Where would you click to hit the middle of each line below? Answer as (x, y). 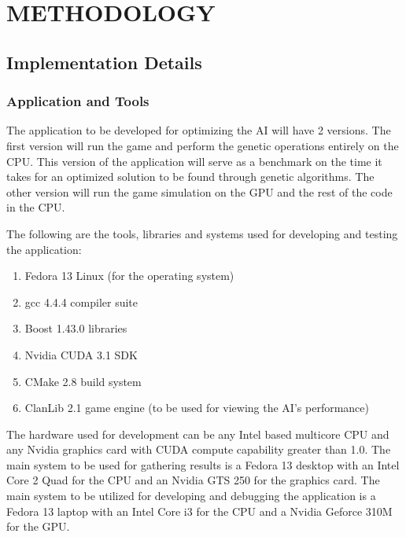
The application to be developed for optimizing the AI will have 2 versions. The (199, 130)
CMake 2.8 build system (83, 381)
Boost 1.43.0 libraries (76, 328)
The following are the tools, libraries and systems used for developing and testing (202, 233)
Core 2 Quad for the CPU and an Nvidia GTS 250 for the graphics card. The (193, 480)
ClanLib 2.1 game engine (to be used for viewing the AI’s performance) (197, 408)
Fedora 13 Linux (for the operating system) (129, 276)
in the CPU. (36, 207)
